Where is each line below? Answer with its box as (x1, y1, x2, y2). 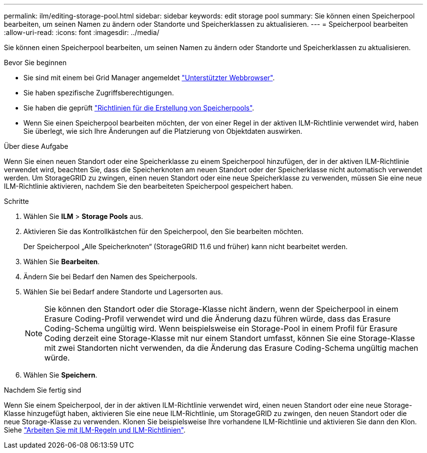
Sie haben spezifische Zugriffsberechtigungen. (23, 89, 174, 97)
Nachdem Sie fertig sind (4, 386, 81, 394)
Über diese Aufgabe (4, 142, 68, 150)
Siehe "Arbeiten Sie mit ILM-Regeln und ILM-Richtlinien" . (4, 426, 186, 434)
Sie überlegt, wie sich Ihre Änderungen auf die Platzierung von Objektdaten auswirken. (23, 127, 303, 135)
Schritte (4, 197, 29, 205)
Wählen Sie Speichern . (23, 371, 97, 379)
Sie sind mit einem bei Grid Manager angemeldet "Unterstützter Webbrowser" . (23, 73, 275, 82)
